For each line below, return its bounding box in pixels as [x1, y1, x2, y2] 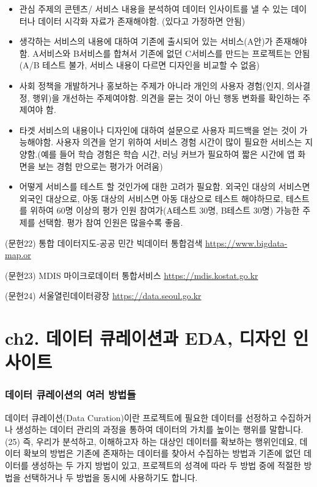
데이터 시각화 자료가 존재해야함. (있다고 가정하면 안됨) [38, 14, 246, 27]
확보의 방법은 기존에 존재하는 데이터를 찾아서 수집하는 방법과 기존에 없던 [23, 447, 301, 460]
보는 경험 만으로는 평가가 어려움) [38, 159, 163, 172]
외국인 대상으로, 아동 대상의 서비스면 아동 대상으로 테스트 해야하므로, [19, 192, 283, 204]
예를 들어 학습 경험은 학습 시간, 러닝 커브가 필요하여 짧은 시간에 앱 [40, 147, 295, 160]
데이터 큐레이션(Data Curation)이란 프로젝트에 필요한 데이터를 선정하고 [5, 411, 277, 424]
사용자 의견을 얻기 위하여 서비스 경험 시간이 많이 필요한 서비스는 [56, 135, 302, 148]
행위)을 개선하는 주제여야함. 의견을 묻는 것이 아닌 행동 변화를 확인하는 [32, 91, 300, 104]
